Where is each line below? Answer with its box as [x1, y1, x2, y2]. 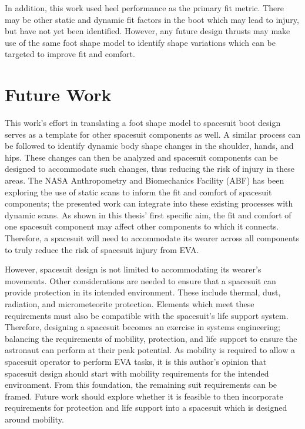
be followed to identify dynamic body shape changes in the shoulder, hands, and [5, 139, 294, 152]
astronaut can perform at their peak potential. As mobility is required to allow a [5, 344, 295, 356]
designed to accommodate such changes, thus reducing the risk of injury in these [5, 162, 294, 175]
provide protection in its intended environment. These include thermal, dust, [5, 286, 281, 298]
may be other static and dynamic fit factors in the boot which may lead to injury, [5, 13, 299, 25]
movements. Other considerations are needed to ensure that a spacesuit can [5, 274, 276, 287]
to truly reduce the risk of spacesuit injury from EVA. [5, 243, 199, 255]
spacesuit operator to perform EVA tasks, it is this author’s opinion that [5, 355, 267, 367]
